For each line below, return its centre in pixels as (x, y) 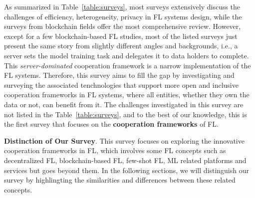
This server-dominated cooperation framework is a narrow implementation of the (127, 65)
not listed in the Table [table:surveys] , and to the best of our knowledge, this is (126, 114)
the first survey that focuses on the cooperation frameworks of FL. (111, 124)
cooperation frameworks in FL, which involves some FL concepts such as (115, 150)
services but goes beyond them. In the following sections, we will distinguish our (127, 170)
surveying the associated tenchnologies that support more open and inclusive (121, 85)
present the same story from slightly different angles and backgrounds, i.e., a (121, 46)
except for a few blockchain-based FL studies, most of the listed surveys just (121, 36)
